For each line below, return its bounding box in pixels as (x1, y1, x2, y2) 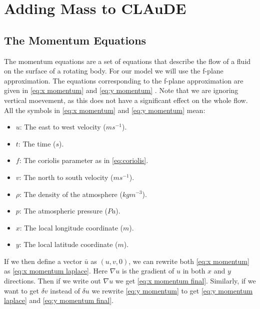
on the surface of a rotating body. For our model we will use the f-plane (4, 65, 223, 76)
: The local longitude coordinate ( (19, 222, 123, 232)
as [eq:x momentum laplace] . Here (4, 265, 107, 276)
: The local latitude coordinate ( (19, 239, 118, 249)
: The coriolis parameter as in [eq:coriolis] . (19, 155, 148, 165)
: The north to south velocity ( (19, 171, 113, 182)
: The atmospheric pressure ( (19, 205, 107, 216)
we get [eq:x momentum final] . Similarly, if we (115, 275, 256, 286)
